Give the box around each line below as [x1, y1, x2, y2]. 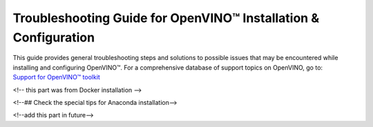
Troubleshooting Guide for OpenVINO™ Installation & [12, 10, 320, 26]
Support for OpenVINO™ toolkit [12, 73, 100, 81]
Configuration [12, 30, 95, 45]
